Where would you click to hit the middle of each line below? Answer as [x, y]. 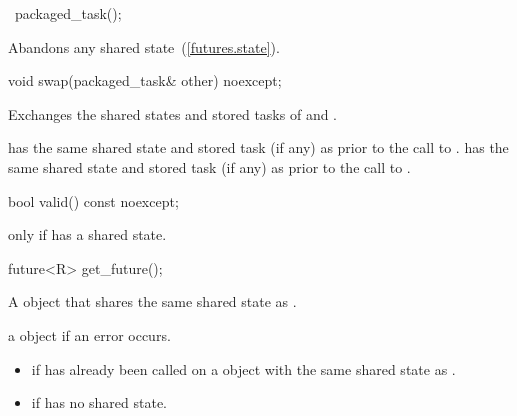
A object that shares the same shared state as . [152, 301]
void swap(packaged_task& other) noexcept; [145, 80]
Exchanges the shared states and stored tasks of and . [173, 113]
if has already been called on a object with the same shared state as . [243, 368]
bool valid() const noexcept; [93, 200]
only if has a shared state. [87, 234]
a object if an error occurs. [89, 334]
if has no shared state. [99, 402]
